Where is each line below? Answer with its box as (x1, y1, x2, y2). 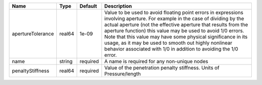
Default (79, 3, 97, 9)
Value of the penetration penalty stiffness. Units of (104, 65, 220, 71)
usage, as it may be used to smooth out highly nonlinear (104, 39, 232, 46)
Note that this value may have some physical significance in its (104, 34, 247, 40)
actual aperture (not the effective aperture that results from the (104, 21, 248, 28)
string (59, 58, 73, 65)
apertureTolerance (12, 31, 54, 37)
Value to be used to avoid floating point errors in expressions (104, 9, 244, 16)
